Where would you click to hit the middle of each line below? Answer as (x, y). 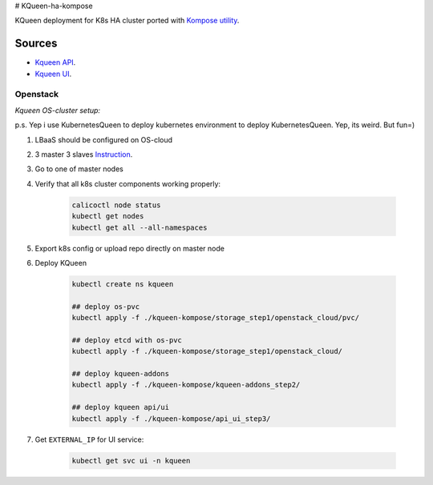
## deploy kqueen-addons (121, 374)
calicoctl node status (116, 205)
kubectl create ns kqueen (123, 284)
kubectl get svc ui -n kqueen (131, 461)
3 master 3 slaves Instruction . (84, 154)
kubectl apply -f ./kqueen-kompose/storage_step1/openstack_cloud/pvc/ (216, 318)
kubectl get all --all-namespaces (140, 227)
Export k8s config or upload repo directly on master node (129, 248)
